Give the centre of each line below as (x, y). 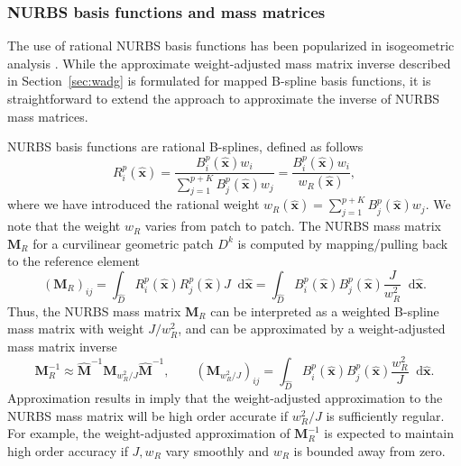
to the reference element (74, 261)
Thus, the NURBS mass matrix (94, 311)
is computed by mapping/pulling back (343, 243)
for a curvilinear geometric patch (123, 243)
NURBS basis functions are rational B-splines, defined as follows (185, 146)
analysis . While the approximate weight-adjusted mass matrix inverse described (229, 63)
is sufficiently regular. (385, 415)
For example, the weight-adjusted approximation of (149, 433)
